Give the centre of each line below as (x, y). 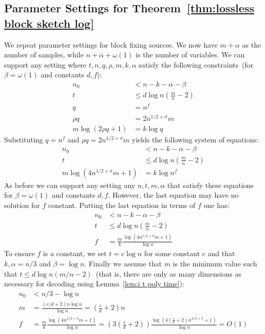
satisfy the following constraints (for (196, 64)
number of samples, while (44, 55)
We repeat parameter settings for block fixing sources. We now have (111, 44)
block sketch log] (49, 23)
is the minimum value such (215, 263)
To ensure (20, 253)
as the (252, 44)
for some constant (172, 253)
